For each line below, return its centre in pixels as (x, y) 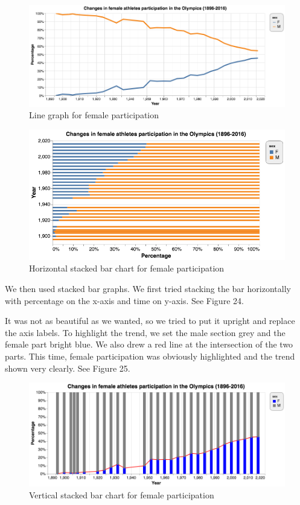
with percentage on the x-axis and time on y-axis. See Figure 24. (124, 300)
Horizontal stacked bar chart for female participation (127, 268)
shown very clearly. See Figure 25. (68, 368)
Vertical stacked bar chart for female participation (122, 494)
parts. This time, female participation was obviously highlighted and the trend (150, 356)
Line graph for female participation (94, 115)
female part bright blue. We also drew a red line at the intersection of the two (149, 344)
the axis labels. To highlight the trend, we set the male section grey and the (145, 332)
